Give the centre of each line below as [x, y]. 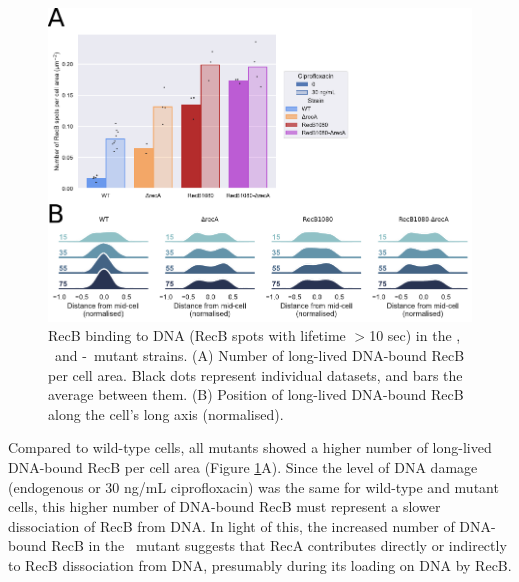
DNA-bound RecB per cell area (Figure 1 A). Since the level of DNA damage [243, 466]
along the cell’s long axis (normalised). [166, 413]
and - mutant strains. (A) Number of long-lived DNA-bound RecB [259, 354]
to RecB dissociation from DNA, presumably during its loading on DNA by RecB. [260, 564]
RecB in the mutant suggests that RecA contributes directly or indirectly [279, 545]
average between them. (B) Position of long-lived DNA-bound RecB [256, 394]
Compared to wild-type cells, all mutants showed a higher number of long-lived [250, 447]
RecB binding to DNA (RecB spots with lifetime [197, 335]
